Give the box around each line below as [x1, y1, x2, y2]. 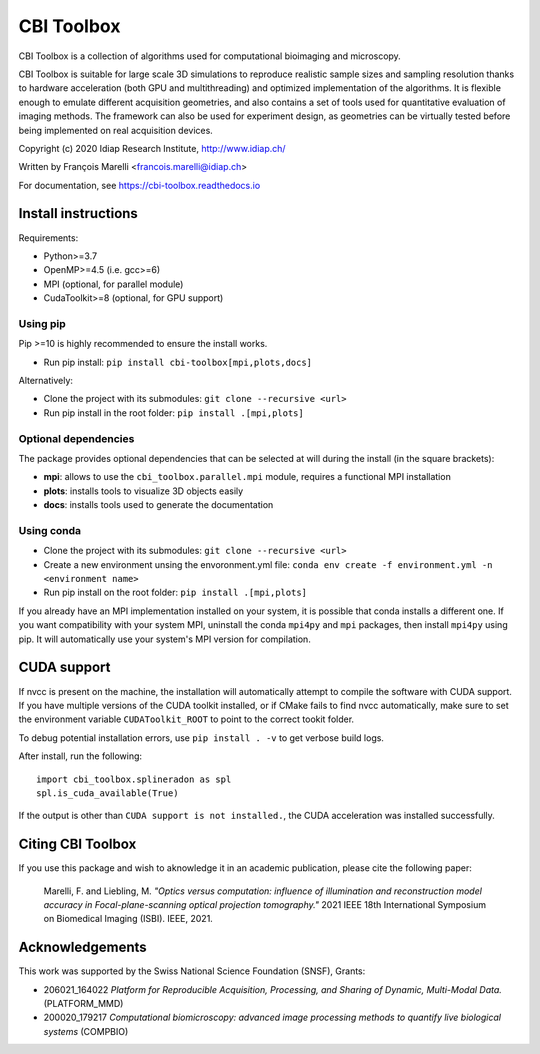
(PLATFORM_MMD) [43, 998, 124, 1010]
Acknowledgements [18, 939, 147, 956]
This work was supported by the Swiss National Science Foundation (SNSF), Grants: [18, 965, 366, 977]
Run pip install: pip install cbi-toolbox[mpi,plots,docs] [43, 356, 313, 368]
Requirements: [18, 231, 79, 244]
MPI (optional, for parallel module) [43, 278, 184, 290]
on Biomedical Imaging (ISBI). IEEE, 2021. [43, 913, 214, 925]
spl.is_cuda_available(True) [36, 787, 179, 799]
